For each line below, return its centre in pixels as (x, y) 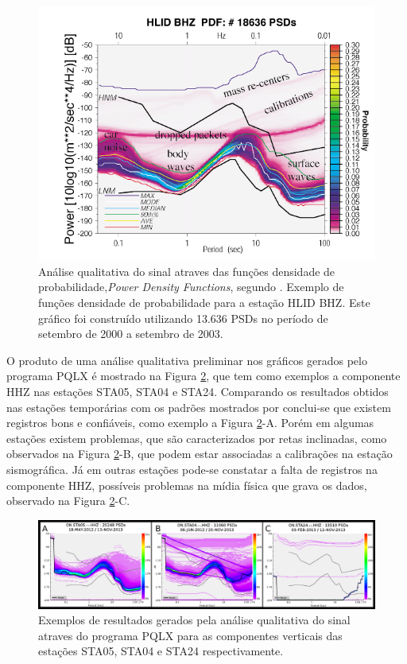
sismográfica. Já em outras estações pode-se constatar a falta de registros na (192, 469)
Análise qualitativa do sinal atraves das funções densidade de (187, 271)
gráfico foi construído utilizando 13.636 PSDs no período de (183, 318)
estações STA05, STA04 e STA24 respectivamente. (161, 651)
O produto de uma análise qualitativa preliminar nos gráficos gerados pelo (187, 360)
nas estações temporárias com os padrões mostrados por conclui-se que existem (199, 407)
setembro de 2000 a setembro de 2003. (131, 334)
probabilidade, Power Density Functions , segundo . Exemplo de (191, 287)
